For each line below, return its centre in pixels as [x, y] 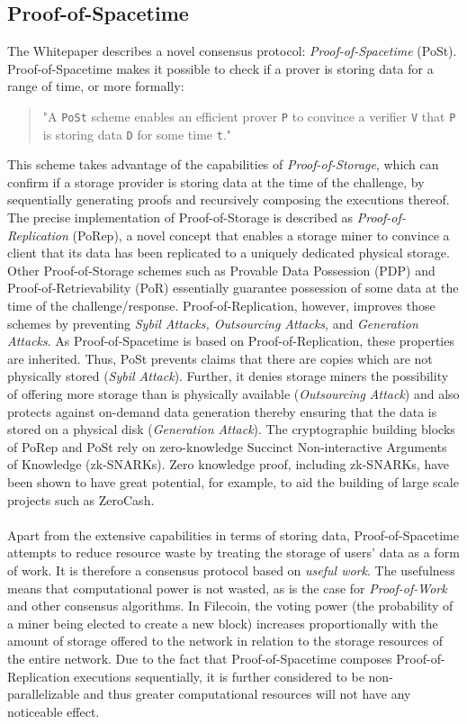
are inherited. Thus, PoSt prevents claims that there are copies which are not [220, 358]
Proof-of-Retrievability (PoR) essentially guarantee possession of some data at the [233, 288]
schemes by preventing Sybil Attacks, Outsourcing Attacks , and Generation [213, 323]
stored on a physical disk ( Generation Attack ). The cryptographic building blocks [231, 429]
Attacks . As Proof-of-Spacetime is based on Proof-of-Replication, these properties [231, 341]
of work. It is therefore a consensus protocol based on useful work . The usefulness [231, 570]
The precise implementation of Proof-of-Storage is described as [180, 217]
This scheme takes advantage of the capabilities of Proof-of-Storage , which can [223, 164]
